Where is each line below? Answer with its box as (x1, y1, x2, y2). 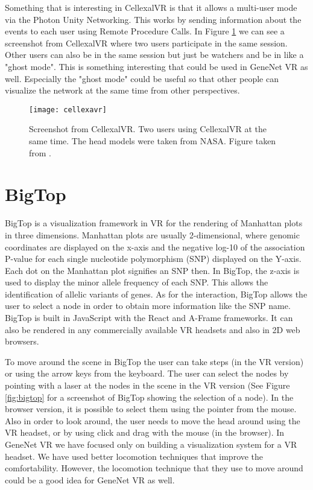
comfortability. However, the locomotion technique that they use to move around (5, 462, 303, 474)
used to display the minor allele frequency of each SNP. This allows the (5, 276, 268, 288)
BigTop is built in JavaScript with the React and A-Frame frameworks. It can (5, 311, 293, 324)
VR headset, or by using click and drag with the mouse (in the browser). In (5, 426, 285, 439)
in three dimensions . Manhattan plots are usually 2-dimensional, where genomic (5, 228, 300, 241)
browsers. (5, 335, 39, 348)
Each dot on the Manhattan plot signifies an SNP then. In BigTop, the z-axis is (5, 264, 300, 276)
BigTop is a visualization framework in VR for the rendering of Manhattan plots (5, 217, 303, 229)
